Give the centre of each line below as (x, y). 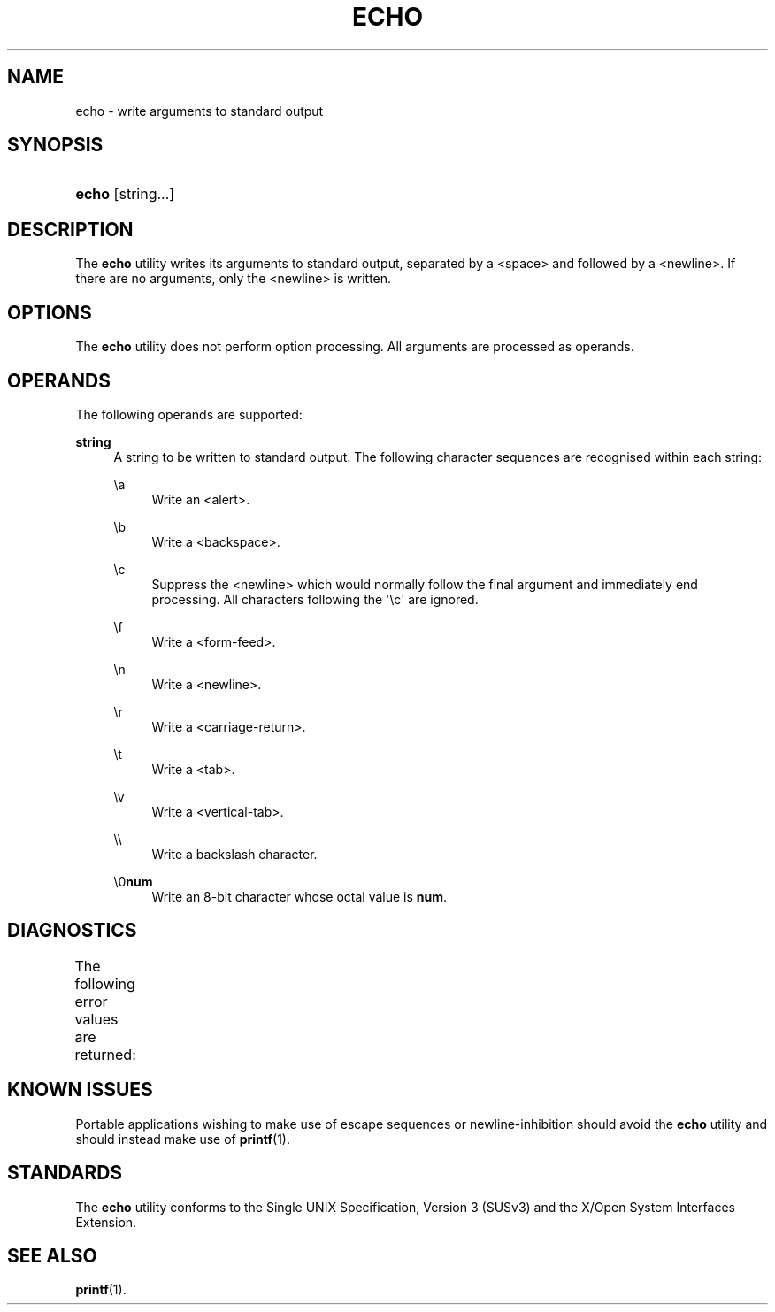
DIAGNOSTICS (72, 931)
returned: (105, 1054)
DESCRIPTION (70, 229)
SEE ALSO (52, 1255)
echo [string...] (125, 194)
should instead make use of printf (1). (183, 1139)
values (96, 1019)
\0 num (133, 881)
